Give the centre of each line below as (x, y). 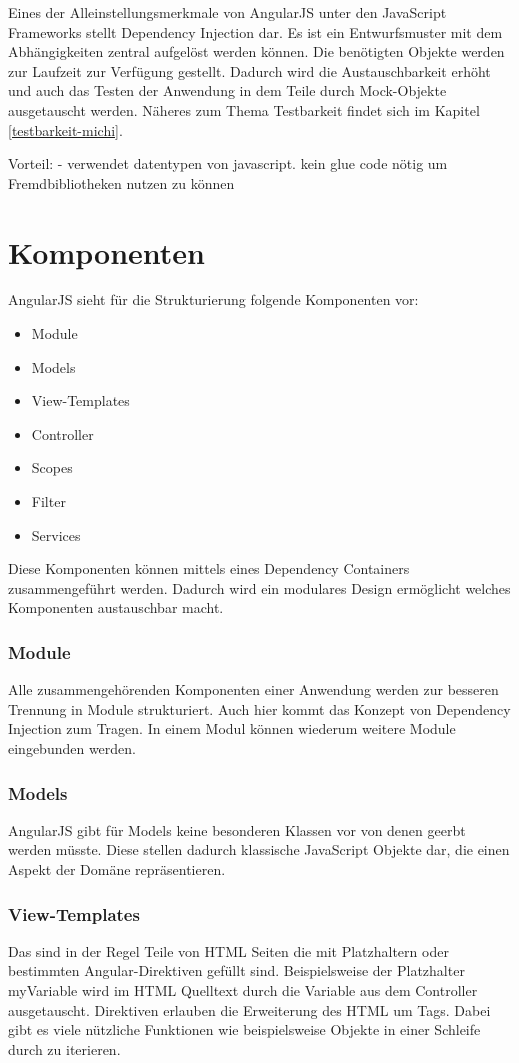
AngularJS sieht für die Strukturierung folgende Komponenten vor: (213, 299)
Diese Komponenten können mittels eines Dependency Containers (209, 568)
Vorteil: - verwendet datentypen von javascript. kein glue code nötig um (228, 163)
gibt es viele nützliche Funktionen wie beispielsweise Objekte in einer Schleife (244, 1029)
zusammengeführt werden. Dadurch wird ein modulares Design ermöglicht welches (259, 587)
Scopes (52, 467)
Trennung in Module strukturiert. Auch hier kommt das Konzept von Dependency (259, 708)
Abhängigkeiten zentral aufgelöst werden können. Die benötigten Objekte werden (256, 51)
